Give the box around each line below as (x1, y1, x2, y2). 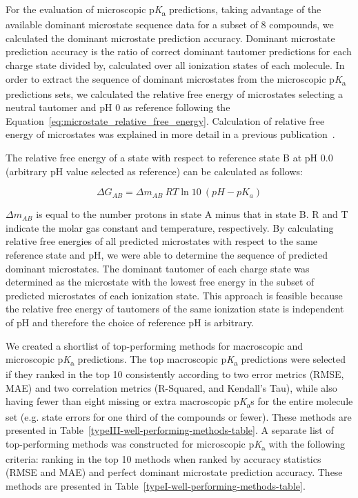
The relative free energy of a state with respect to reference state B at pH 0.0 (6, 150, 333, 164)
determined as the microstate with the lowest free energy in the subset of (6, 275, 315, 289)
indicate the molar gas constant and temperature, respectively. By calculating (6, 220, 334, 235)
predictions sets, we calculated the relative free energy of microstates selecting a (6, 86, 344, 101)
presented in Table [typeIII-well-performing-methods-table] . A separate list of (6, 423, 334, 437)
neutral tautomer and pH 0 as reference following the (6, 100, 230, 114)
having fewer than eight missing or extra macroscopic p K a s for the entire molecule (6, 394, 353, 410)
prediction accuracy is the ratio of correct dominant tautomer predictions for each (6, 44, 352, 59)
